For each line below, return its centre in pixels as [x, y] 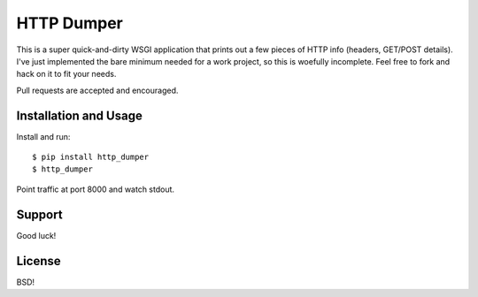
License [39, 261]
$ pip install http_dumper [91, 157]
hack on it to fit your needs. [66, 74]
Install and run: [43, 136]
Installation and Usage [80, 115]
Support [39, 214]
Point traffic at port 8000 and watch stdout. [96, 189]
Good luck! [36, 235]
